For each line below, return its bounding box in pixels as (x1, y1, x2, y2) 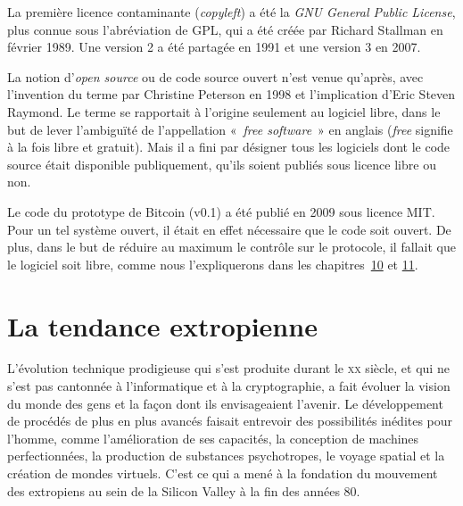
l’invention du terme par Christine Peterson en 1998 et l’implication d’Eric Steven (7, 85, 456, 104)
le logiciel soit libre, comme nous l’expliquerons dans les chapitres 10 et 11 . (7, 254, 418, 273)
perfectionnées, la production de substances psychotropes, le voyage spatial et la (7, 446, 445, 465)
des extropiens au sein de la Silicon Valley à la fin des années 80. (7, 481, 360, 500)
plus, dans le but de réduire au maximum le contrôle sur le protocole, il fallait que (7, 237, 456, 256)
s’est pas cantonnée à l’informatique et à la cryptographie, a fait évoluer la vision (7, 377, 451, 395)
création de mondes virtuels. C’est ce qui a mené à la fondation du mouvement (7, 464, 438, 482)
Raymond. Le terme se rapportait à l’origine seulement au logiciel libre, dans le (7, 102, 441, 120)
